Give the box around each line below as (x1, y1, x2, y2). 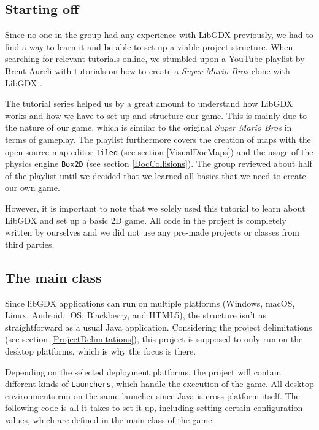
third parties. (5, 237, 55, 250)
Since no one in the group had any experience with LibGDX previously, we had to (5, 28, 313, 41)
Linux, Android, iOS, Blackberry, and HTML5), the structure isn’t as (5, 309, 267, 321)
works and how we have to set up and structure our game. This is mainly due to (5, 109, 307, 121)
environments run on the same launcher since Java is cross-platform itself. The (5, 389, 300, 402)
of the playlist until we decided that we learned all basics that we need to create (5, 169, 306, 182)
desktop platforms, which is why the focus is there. (5, 345, 196, 357)
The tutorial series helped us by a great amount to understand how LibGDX (5, 97, 293, 110)
